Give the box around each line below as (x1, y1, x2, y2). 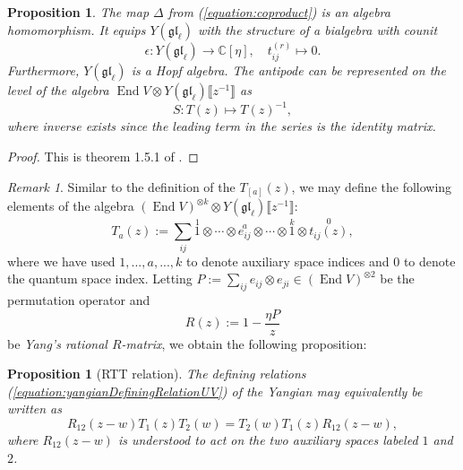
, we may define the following (291, 177, 452, 196)
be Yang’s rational (7, 334, 107, 352)
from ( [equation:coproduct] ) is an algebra (167, 3, 390, 21)
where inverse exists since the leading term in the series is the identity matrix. (7, 117, 436, 135)
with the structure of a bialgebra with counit (197, 20, 438, 39)
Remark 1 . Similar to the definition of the (7, 177, 236, 196)
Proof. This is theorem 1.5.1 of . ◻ (7, 146, 199, 165)
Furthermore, (7, 60, 80, 79)
